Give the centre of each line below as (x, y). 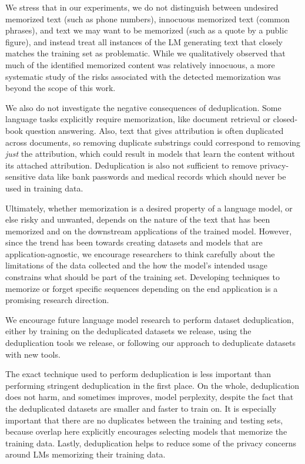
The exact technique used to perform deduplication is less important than (138, 374)
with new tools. (33, 354)
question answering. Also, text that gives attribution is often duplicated (155, 130)
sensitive (21, 176)
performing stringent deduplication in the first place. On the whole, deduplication (152, 385)
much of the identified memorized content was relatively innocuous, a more (140, 64)
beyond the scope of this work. (61, 88)
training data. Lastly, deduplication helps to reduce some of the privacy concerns (151, 443)
